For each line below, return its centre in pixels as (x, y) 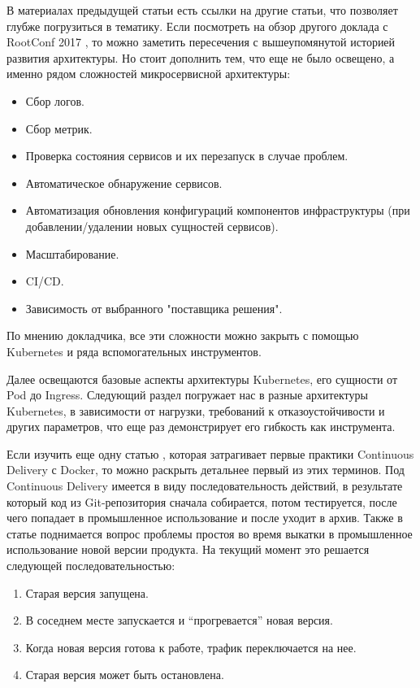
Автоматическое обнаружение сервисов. (124, 183)
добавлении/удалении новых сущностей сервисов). (152, 226)
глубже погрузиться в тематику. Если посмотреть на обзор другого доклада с (197, 26)
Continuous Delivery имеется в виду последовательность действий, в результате (205, 486)
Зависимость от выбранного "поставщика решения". (154, 308)
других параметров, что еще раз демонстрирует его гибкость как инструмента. (201, 427)
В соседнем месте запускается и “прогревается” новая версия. (179, 620)
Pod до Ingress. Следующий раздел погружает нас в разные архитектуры (187, 395)
